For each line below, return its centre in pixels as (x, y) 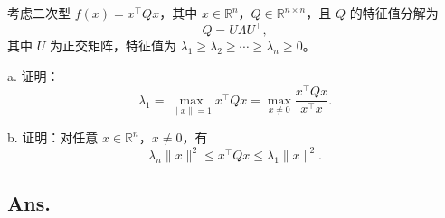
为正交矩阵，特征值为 (113, 45)
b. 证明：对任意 (53, 137)
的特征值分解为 (394, 13)
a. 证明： (33, 75)
